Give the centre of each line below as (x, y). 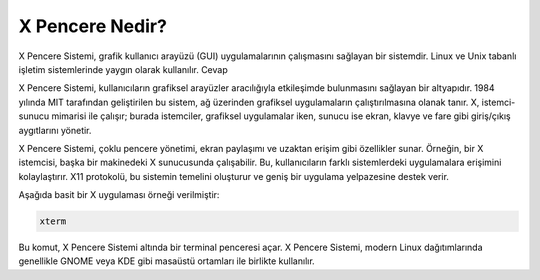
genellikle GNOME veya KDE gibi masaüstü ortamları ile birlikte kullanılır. (166, 261)
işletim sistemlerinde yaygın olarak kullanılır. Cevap (123, 69)
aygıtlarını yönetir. (55, 130)
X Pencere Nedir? (92, 26)
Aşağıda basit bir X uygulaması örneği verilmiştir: (119, 195)
